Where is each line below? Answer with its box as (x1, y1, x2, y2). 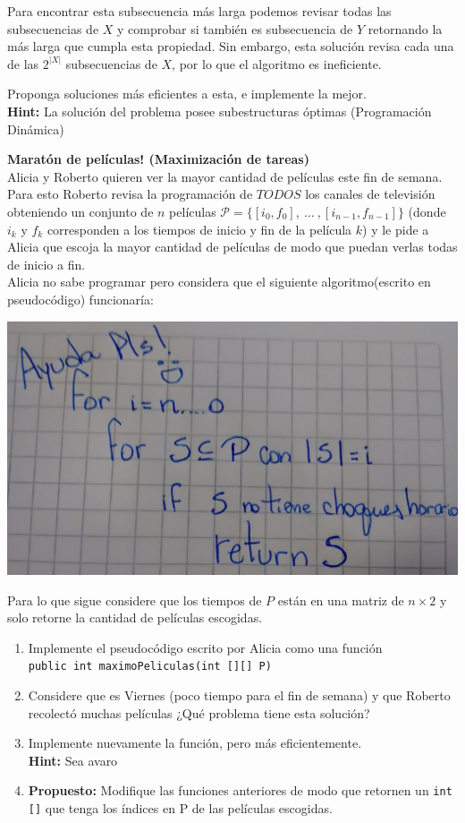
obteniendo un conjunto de (7, 201, 154, 220)
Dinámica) (7, 119, 64, 138)
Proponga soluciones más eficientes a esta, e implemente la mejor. (7, 84, 367, 103)
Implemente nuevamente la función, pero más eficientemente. (28, 733, 362, 752)
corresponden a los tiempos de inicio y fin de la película (46, 219, 352, 238)
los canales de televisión (305, 184, 435, 203)
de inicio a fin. (7, 254, 86, 273)
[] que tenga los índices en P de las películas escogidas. (28, 799, 333, 818)
